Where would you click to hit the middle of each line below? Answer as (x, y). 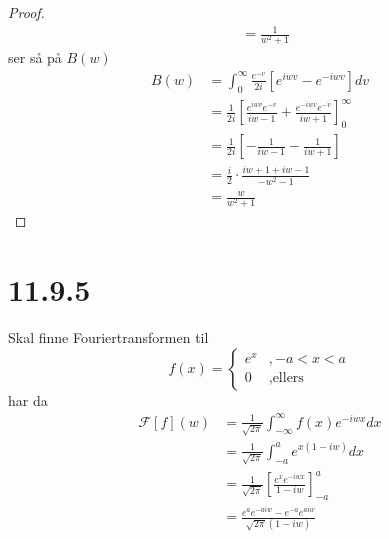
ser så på (35, 57)
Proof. (26, 12)
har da (28, 399)
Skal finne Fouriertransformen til (108, 336)
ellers (288, 378)
